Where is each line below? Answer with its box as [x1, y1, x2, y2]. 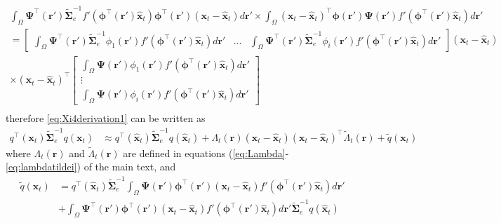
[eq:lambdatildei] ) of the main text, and [6, 159, 176, 174]
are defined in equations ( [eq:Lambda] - [123, 145, 289, 160]
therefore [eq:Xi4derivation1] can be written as [6, 111, 206, 126]
